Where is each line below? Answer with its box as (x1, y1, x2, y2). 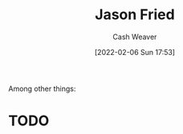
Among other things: (8, 84, 76, 93)
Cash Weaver (112, 32, 157, 41)
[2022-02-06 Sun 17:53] (95, 47, 175, 57)
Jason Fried (95, 6, 175, 24)
